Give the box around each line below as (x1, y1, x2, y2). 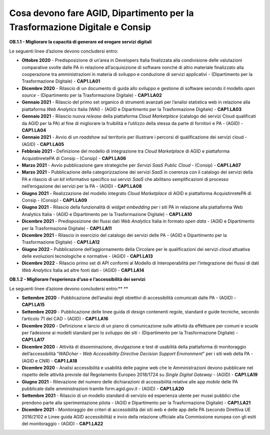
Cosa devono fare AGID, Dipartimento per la (9, 7, 194, 18)
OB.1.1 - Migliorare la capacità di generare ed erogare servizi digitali (9, 39, 152, 45)
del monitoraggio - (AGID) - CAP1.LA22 (21, 420, 103, 427)
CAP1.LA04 (21, 127, 46, 133)
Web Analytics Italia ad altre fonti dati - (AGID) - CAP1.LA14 (21, 267, 144, 273)
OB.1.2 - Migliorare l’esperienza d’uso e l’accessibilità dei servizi (9, 276, 146, 282)
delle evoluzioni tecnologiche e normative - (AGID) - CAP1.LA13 (21, 253, 153, 259)
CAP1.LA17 (21, 336, 45, 342)
